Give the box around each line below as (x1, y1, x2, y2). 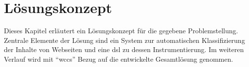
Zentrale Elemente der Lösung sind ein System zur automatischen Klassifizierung (4, 35, 245, 45)
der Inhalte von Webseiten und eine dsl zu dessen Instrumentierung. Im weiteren (4, 44, 244, 54)
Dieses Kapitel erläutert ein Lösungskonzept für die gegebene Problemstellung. (4, 26, 238, 36)
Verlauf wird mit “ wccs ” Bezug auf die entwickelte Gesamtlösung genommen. (4, 54, 233, 64)
